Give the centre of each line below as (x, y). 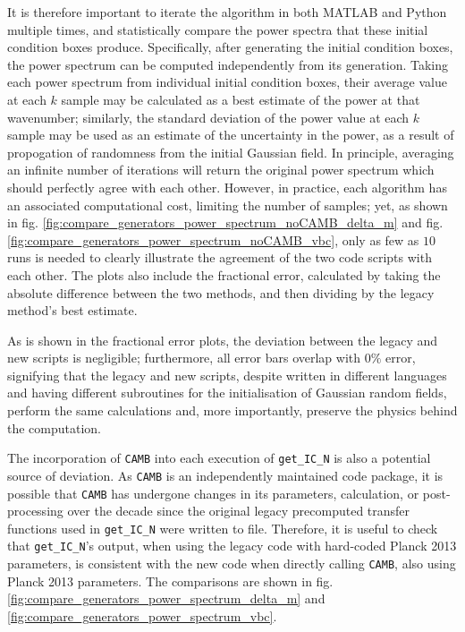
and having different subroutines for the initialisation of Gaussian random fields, (227, 393)
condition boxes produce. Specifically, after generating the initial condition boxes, (230, 47)
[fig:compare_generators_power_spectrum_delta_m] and (166, 598)
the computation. (55, 427)
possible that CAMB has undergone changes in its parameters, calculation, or (213, 493)
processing (35, 511)
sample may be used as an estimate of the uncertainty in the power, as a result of (231, 135)
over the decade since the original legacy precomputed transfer (239, 511)
